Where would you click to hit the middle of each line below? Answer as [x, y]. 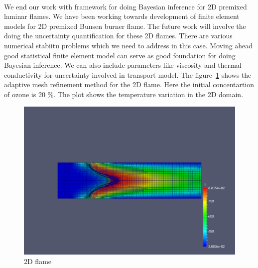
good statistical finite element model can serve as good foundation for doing [120, 55]
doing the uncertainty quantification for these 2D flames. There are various [118, 36]
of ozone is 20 [25, 94]
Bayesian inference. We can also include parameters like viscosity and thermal [123, 65]
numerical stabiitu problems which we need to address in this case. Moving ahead [129, 45]
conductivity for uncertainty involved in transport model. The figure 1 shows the [128, 74]
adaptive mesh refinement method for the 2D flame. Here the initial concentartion [129, 84]
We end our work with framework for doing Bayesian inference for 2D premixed [126, 6]
